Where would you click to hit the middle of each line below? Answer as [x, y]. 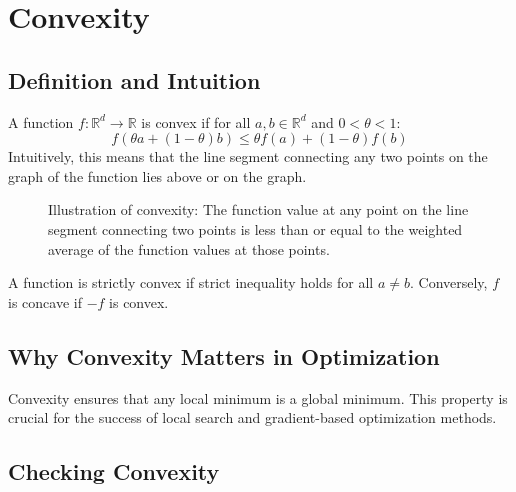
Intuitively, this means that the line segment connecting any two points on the [248, 156]
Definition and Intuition [134, 79]
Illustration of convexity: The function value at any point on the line [258, 209]
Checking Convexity [114, 471]
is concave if [45, 301]
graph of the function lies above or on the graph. [157, 175]
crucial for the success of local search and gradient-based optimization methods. [252, 417]
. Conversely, [448, 282]
